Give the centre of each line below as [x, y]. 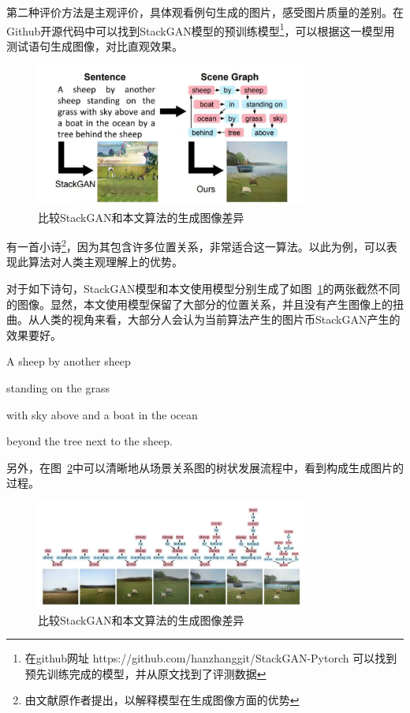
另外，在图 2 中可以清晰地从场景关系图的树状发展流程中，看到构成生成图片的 [205, 467]
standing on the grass [58, 387]
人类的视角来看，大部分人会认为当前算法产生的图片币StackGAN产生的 [220, 319]
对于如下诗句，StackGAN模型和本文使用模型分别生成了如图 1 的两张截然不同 [203, 288]
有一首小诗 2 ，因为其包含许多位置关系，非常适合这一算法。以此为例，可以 [196, 245]
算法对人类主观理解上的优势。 [105, 262]
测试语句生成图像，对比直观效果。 [95, 45]
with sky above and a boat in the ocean [102, 414]
